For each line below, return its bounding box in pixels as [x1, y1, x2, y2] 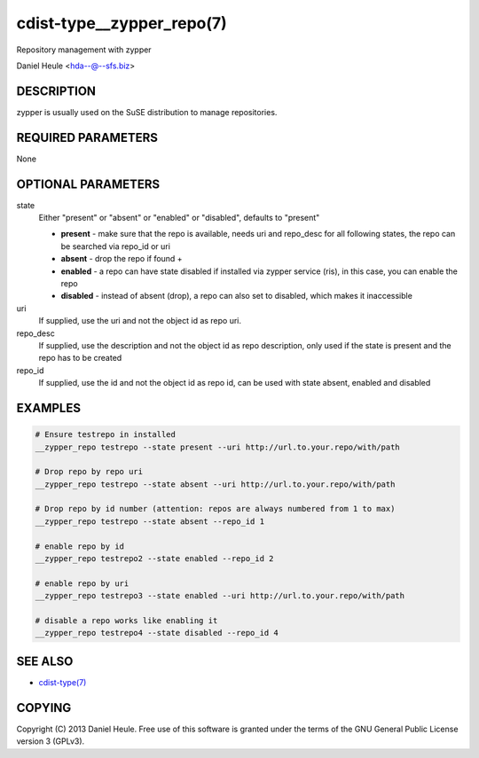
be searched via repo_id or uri [60, 240, 170, 252]
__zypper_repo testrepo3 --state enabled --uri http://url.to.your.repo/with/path [35, 590, 405, 601]
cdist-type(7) [38, 676, 87, 687]
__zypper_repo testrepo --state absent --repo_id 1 [35, 516, 265, 527]
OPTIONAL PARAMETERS [16, 176, 161, 191]
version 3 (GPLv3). [16, 736, 85, 746]
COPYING [16, 700, 72, 715]
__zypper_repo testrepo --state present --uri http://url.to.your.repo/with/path [35, 442, 401, 452]
